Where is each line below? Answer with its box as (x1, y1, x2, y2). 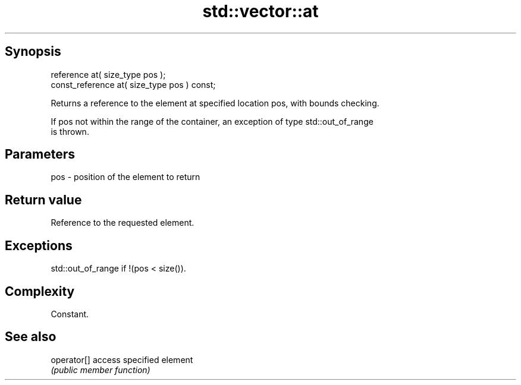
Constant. (51, 308, 89, 319)
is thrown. (51, 126, 89, 137)
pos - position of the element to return (51, 172, 200, 182)
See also (5, 329, 57, 345)
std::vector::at (202, 1, 319, 21)
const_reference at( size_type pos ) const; (51, 79, 216, 90)
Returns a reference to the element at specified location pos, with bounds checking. (51, 97, 379, 108)
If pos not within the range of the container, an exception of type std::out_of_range (51, 116, 374, 127)
